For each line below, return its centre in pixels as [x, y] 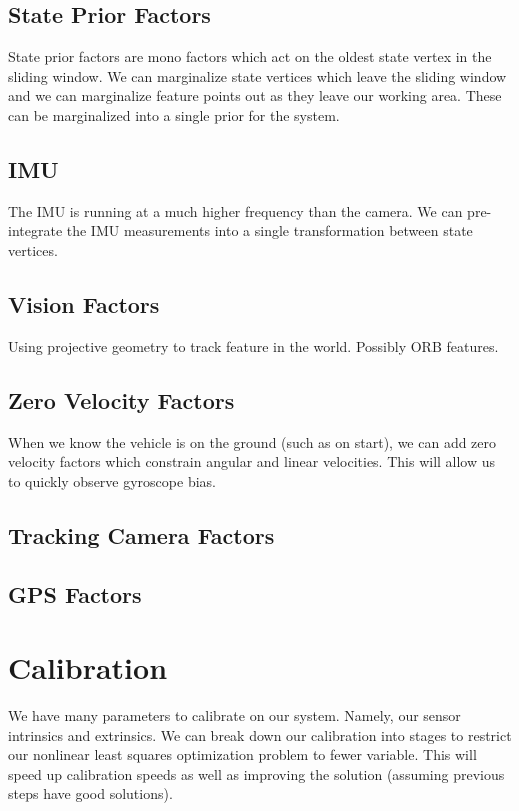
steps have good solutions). [90, 793]
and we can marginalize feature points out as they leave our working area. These [255, 95]
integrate [35, 230]
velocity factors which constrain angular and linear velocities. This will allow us [252, 461]
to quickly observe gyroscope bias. [112, 480]
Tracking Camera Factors [141, 534]
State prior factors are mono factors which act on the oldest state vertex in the [250, 56]
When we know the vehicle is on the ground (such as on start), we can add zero [252, 441]
